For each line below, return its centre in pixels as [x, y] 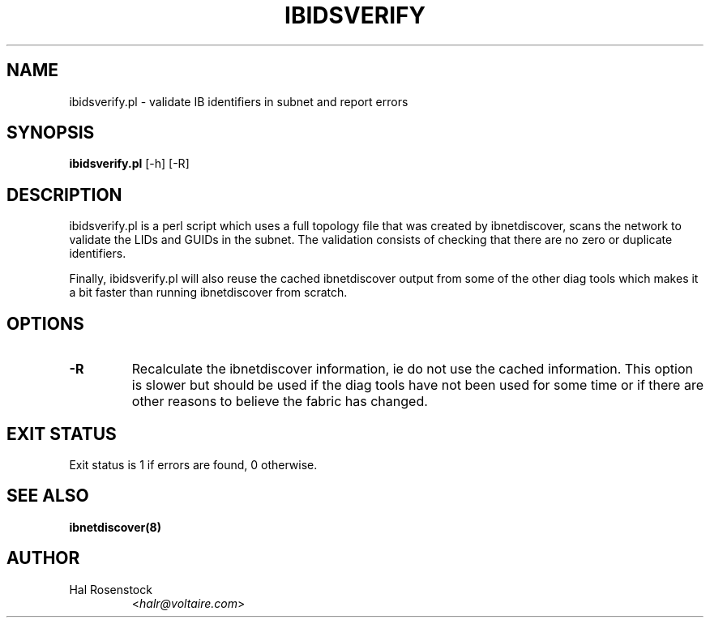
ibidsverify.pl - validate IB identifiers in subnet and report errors [239, 101]
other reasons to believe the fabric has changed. [280, 402]
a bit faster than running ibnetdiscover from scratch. [208, 293]
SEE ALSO [48, 496]
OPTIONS [45, 323]
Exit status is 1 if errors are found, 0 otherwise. [193, 464]
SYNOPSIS [51, 133]
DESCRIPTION [64, 194]
